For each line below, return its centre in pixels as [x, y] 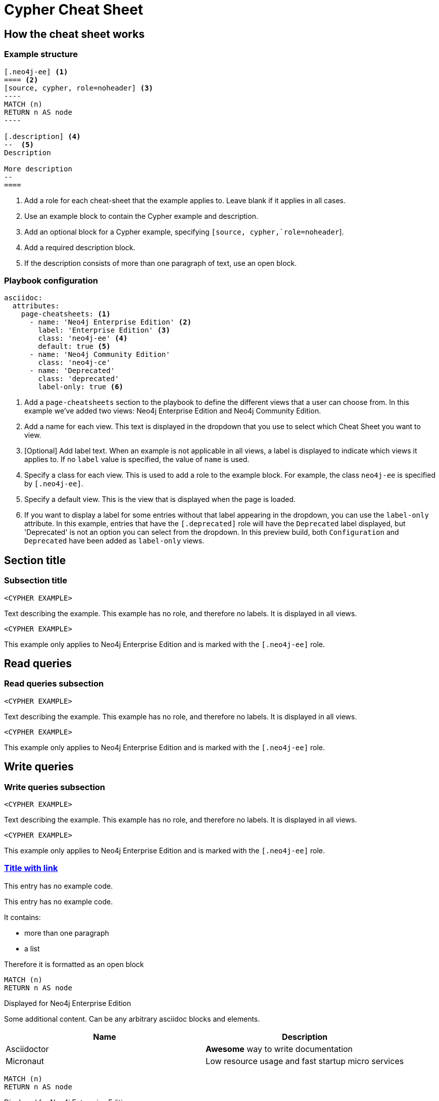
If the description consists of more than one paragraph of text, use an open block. [161, 263]
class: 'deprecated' [79, 379]
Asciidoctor [27, 1049]
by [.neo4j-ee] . [54, 484]
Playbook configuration [51, 280]
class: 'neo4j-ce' [74, 363]
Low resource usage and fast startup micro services [305, 1061]
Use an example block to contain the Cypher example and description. [141, 216]
